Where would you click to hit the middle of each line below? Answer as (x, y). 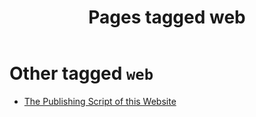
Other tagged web (81, 73)
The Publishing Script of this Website (100, 101)
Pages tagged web (167, 17)
